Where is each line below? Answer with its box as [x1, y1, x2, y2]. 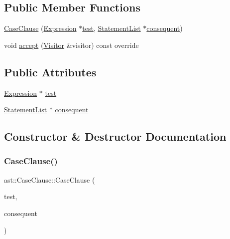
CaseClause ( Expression [4, 23, 77, 33]
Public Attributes [4, 64, 97, 79]
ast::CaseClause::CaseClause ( [4, 174, 95, 185]
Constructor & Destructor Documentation [4, 129, 227, 144]
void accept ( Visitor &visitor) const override [4, 39, 139, 50]
